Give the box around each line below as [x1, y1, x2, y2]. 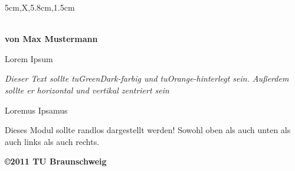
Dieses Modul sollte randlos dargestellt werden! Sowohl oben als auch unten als [5, 124, 291, 136]
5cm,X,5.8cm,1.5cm [5, 1, 75, 13]
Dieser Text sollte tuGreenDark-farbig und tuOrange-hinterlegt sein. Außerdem [5, 72, 289, 85]
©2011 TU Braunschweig [5, 155, 107, 167]
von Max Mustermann [5, 33, 98, 45]
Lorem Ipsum [5, 52, 53, 64]
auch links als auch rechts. [5, 135, 100, 147]
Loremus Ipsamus [5, 104, 68, 116]
